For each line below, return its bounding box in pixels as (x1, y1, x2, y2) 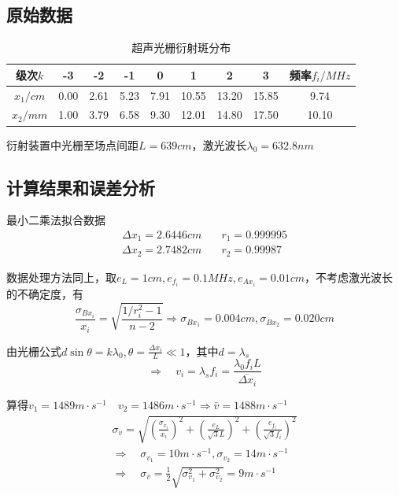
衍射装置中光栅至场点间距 (6, 136, 139, 153)
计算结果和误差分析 (6, 175, 155, 199)
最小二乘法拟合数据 (6, 212, 105, 228)
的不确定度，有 (6, 286, 83, 302)
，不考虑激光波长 (305, 268, 393, 285)
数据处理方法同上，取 (6, 268, 116, 285)
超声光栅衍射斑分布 (131, 39, 231, 56)
